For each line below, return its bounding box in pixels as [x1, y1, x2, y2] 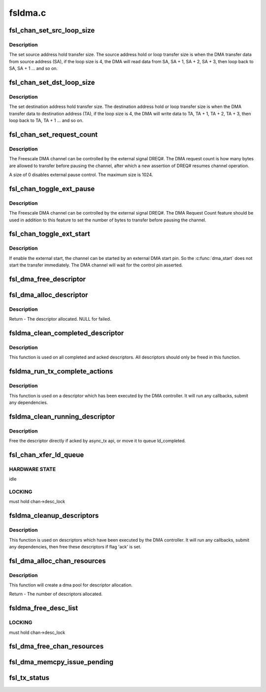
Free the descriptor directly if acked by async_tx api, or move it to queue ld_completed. [9, 438, 186, 444]
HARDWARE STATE [9, 466, 56, 473]
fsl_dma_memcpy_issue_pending [9, 658, 114, 666]
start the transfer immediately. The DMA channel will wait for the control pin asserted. [9, 262, 183, 268]
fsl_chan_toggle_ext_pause [9, 184, 95, 193]
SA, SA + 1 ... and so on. [9, 66, 58, 72]
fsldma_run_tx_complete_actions [9, 367, 113, 376]
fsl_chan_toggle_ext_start [9, 230, 91, 238]
